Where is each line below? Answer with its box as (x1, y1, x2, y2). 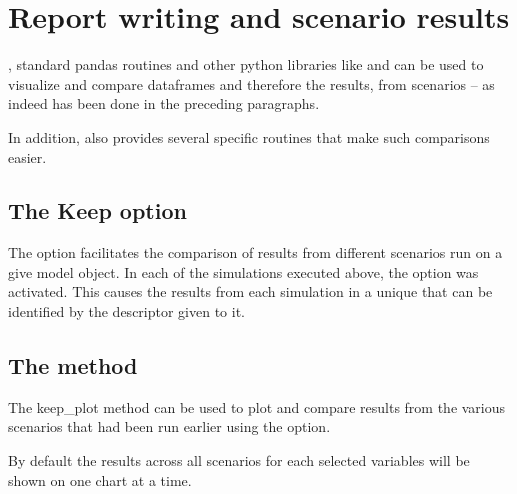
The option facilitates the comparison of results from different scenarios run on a (8, 242, 503, 263)
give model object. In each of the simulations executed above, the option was (8, 261, 479, 282)
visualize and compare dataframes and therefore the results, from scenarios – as (8, 73, 495, 94)
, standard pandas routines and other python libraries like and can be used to (8, 54, 484, 75)
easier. (8, 146, 47, 167)
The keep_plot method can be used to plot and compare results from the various (8, 396, 506, 417)
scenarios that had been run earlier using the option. (8, 416, 331, 437)
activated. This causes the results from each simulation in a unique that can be (8, 281, 493, 302)
